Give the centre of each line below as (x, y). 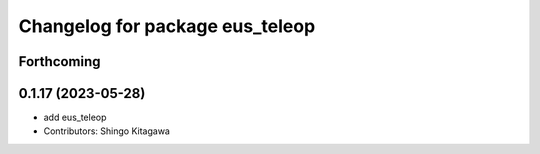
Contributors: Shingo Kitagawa (106, 131)
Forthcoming (59, 61)
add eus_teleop (75, 117)
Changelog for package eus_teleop (167, 26)
